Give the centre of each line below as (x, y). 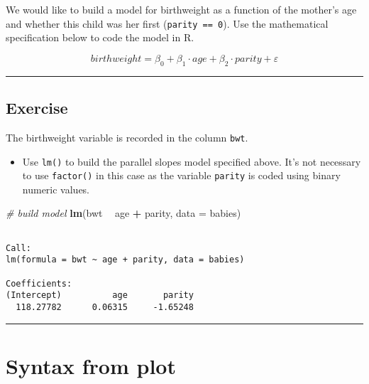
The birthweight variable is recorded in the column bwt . (127, 137)
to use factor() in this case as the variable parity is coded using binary (181, 175)
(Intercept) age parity (100, 295)
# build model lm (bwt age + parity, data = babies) (123, 213)
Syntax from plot (91, 365)
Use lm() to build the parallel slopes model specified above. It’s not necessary (192, 161)
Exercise (37, 108)
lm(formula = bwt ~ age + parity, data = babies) (125, 260)
